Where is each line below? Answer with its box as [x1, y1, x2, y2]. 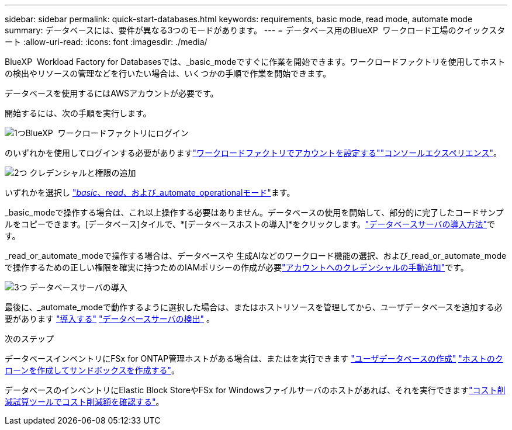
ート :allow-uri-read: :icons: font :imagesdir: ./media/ [5, 37, 207, 47]
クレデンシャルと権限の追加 [29, 168, 136, 178]
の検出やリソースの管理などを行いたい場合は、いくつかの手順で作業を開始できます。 [5, 68, 331, 78]
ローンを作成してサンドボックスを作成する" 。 [5, 365, 179, 375]
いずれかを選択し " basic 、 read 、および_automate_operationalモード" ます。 [5, 188, 295, 197]
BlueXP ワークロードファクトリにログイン [25, 128, 189, 138]
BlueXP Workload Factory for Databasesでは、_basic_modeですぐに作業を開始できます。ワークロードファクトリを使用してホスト [5, 57, 506, 67]
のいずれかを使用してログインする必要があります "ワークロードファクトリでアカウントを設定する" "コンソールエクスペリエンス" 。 [5, 148, 502, 158]
